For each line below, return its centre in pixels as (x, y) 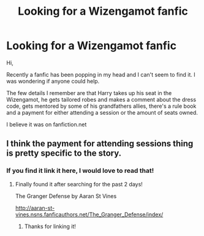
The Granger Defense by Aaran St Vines (66, 196)
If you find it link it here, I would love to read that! (80, 171)
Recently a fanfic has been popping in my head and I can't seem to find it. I (101, 74)
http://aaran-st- (35, 208)
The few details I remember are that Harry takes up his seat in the (89, 93)
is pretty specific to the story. (64, 154)
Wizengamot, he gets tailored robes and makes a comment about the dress (101, 99)
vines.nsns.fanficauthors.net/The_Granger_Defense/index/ (89, 214)
